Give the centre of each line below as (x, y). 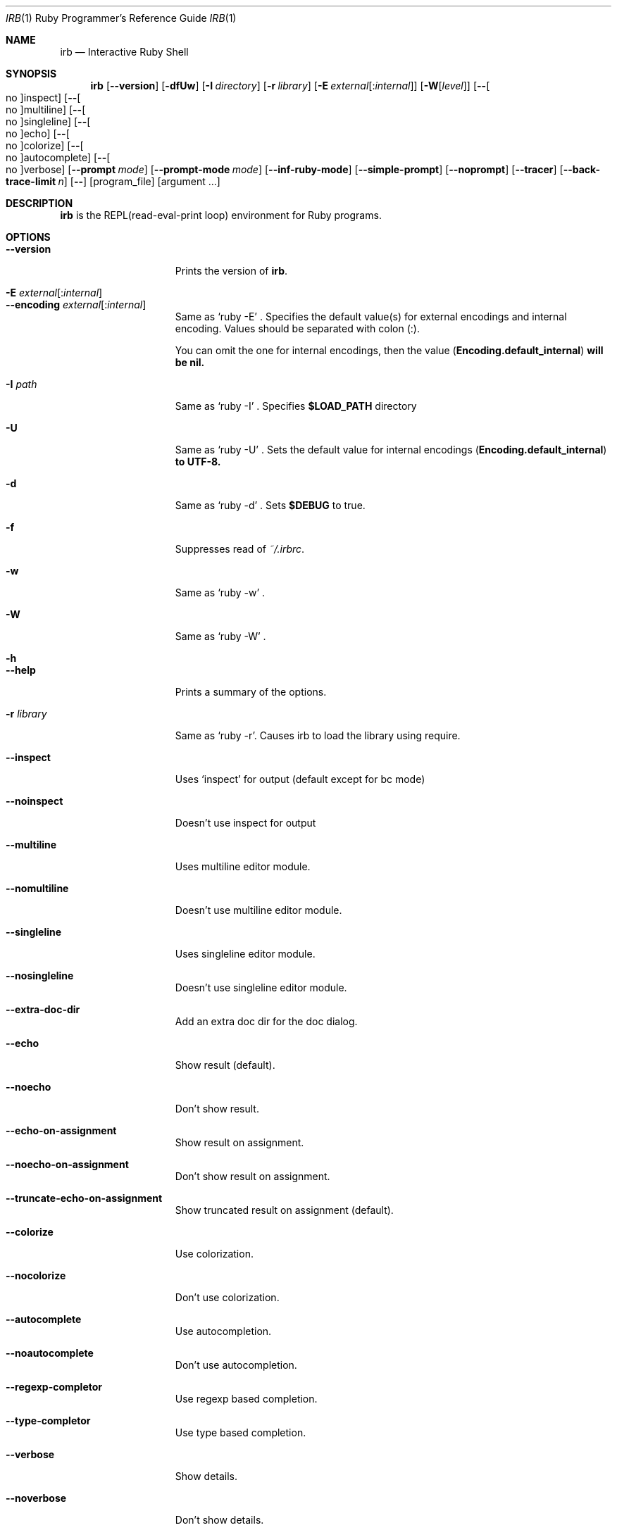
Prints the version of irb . (231, 271)
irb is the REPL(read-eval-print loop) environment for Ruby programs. (221, 215)
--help (21, 670)
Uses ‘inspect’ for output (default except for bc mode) (300, 779)
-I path (21, 384)
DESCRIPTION (39, 203)
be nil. (190, 362)
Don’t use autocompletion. (236, 1365)
